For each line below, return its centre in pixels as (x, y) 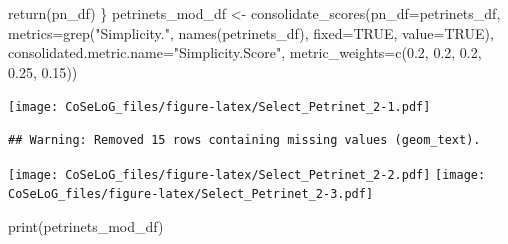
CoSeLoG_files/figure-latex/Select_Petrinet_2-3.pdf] (191, 194)
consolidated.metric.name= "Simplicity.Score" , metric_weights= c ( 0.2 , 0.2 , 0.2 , (245, 52)
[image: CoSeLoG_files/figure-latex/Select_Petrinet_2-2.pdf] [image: (247, 174)
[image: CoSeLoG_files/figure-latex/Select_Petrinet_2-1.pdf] (219, 107)
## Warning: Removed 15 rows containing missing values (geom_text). (244, 140)
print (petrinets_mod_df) (86, 225)
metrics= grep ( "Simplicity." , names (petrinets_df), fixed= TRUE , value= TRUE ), (251, 32)
